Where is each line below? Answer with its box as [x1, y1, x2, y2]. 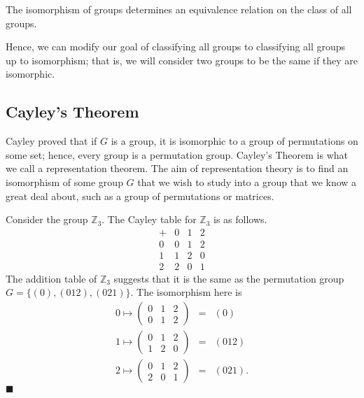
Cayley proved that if [6, 134, 97, 148]
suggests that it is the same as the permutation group [113, 271, 344, 285]
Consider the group [6, 212, 88, 227]
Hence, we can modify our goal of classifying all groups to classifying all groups [6, 39, 346, 54]
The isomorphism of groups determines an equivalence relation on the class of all [6, 2, 352, 16]
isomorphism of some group [6, 174, 123, 189]
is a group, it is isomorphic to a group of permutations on [111, 134, 358, 148]
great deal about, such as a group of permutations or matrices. [6, 188, 274, 203]
